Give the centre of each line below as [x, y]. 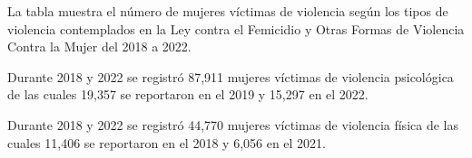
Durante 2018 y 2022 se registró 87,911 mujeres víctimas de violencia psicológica [231, 76]
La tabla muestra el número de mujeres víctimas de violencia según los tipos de [228, 11]
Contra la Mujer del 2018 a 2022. [99, 46]
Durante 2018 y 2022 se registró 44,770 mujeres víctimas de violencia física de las [233, 124]
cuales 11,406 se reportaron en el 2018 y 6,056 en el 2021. [167, 142]
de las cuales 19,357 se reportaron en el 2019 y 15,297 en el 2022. [188, 94]
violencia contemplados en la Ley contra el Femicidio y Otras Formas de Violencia [236, 28]
